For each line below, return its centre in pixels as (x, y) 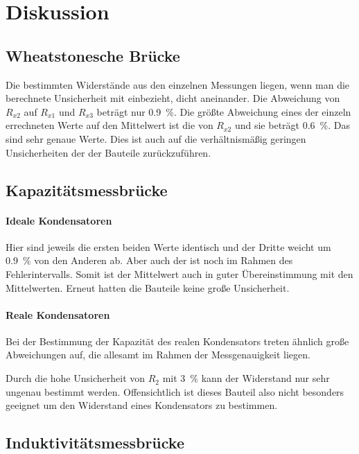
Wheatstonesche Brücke (93, 55)
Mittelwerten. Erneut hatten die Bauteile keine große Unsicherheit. (148, 287)
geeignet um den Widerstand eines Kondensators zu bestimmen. (142, 405)
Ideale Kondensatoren (59, 220)
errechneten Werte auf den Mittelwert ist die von (110, 125)
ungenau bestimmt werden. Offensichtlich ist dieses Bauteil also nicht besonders (175, 391)
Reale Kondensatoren (58, 314)
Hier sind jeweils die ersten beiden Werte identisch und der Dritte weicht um (168, 246)
